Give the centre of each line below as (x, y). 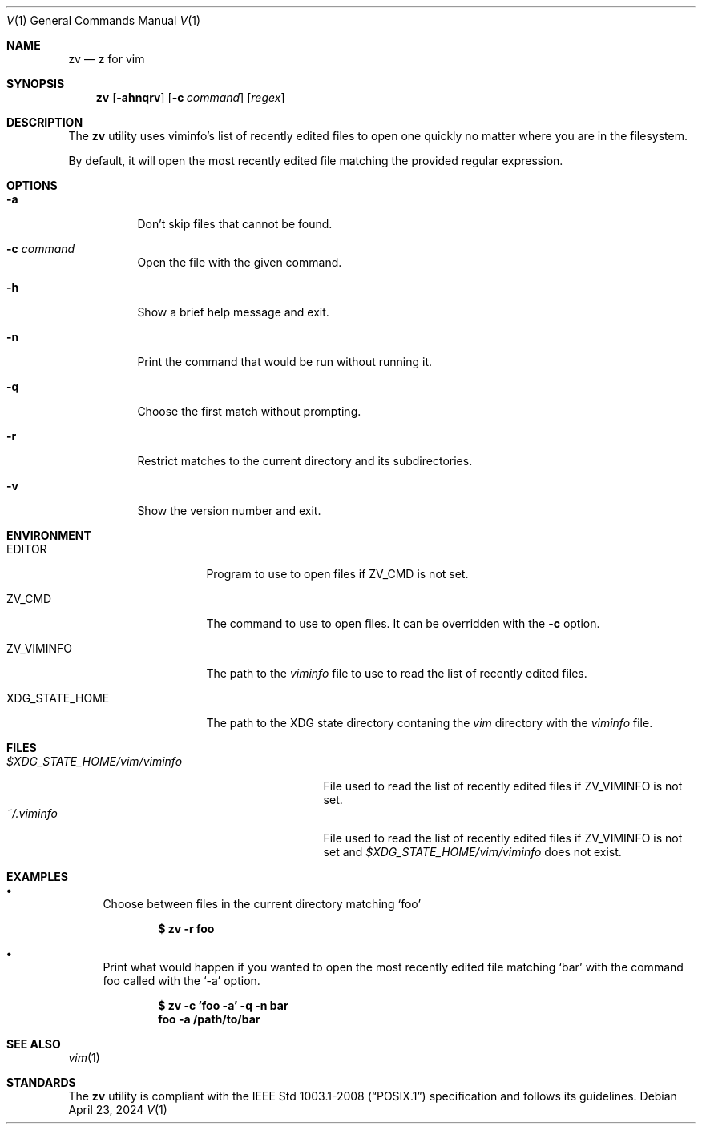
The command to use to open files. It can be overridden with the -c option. (403, 623)
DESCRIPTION (45, 122)
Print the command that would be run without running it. (285, 362)
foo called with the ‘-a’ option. (182, 981)
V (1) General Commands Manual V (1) (104, 20)
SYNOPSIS (36, 84)
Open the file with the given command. (240, 262)
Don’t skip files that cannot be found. (235, 224)
